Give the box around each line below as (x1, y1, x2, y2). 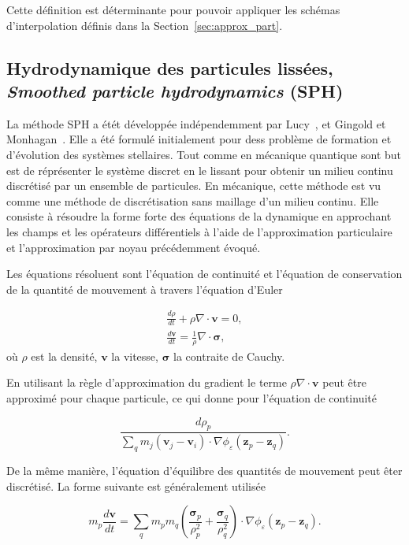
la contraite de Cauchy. (173, 347, 285, 364)
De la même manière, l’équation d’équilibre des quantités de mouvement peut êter (6, 462, 403, 479)
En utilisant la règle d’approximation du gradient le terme (6, 374, 287, 391)
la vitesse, (111, 347, 158, 364)
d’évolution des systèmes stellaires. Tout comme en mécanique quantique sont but (6, 146, 402, 162)
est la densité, (31, 347, 98, 364)
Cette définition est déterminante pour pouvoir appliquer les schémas (6, 2, 340, 17)
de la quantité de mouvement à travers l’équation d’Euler (6, 280, 283, 297)
